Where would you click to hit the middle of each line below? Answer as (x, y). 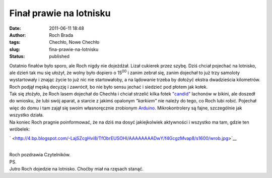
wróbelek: (20, 129)
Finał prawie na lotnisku (60, 13)
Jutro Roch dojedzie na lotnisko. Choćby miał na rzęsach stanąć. (76, 168)
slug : (15, 49)
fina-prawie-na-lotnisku (74, 49)
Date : (15, 28)
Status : (17, 56)
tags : (15, 42)
